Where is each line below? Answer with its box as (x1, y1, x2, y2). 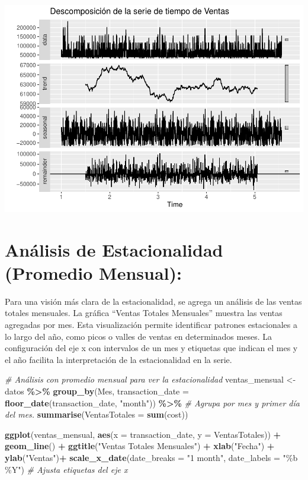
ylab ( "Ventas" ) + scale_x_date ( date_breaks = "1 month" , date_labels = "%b (5, 451, 298, 463)
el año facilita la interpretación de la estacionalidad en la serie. (5, 353, 232, 365)
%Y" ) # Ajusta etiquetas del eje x (5, 463, 128, 475)
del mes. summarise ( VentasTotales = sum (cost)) (5, 408, 188, 421)
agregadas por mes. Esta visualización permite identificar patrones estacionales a (5, 318, 298, 331)
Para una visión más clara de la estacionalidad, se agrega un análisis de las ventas (5, 295, 302, 307)
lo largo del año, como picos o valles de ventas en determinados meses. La (5, 330, 272, 342)
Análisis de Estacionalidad (5, 237, 223, 261)
